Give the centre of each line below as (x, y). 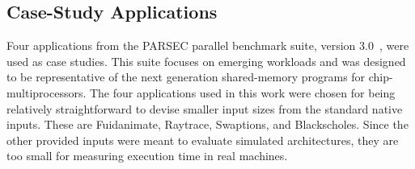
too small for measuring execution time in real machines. (147, 156)
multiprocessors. (47, 92)
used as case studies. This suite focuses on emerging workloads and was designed (206, 61)
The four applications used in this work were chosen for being (242, 92)
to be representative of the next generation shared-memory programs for (186, 77)
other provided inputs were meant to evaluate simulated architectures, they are (203, 140)
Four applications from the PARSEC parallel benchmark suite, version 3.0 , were (208, 45)
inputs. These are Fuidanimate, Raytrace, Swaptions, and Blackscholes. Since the (207, 124)
